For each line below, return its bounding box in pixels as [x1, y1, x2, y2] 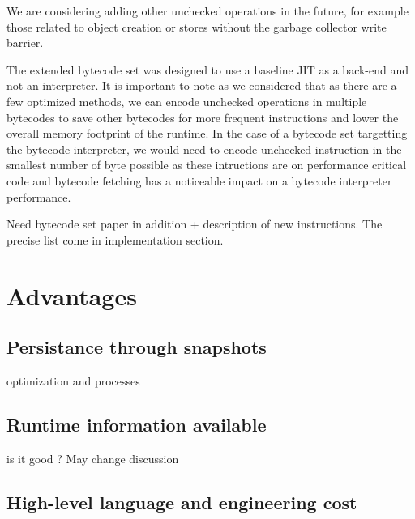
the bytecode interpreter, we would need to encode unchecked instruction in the [6, 140, 402, 157]
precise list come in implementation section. [6, 231, 224, 248]
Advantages [6, 279, 137, 312]
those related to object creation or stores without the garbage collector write [6, 18, 387, 35]
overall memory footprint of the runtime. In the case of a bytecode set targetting [6, 125, 408, 142]
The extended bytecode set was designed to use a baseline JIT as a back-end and [6, 61, 409, 78]
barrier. [6, 34, 44, 51]
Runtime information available [6, 411, 267, 436]
